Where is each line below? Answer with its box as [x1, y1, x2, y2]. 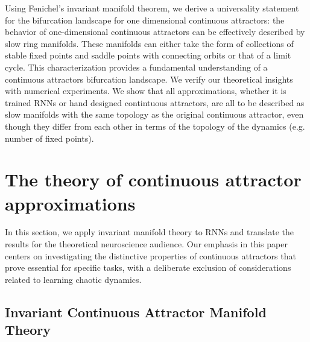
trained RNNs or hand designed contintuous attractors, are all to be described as [5, 96, 305, 109]
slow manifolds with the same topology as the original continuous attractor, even [5, 108, 304, 121]
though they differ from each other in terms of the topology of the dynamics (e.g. [5, 119, 305, 132]
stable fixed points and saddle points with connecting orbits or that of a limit [5, 49, 291, 62]
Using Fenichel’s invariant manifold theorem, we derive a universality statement [5, 2, 299, 14]
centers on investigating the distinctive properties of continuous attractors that [5, 249, 296, 262]
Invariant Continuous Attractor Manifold [5, 302, 267, 321]
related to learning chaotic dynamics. [5, 273, 142, 285]
